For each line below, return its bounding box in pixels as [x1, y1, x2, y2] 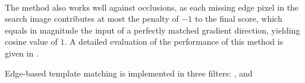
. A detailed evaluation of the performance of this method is [64, 35, 284, 48]
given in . [5, 47, 39, 59]
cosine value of [5, 35, 58, 48]
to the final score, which [194, 12, 282, 25]
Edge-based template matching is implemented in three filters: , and [5, 67, 253, 79]
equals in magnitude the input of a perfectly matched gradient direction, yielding [5, 24, 300, 36]
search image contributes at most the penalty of [5, 12, 179, 25]
